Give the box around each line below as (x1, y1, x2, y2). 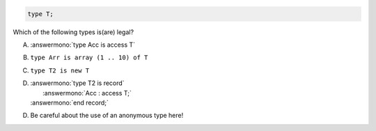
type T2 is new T (30, 66, 90, 75)
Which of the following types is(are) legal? (13, 28, 134, 36)
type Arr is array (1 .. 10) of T (30, 54, 148, 62)
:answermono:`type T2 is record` (30, 79, 125, 87)
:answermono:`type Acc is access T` (30, 40, 136, 49)
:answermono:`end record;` (30, 98, 109, 107)
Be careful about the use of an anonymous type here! (30, 111, 184, 120)
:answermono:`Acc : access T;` (42, 88, 132, 97)
